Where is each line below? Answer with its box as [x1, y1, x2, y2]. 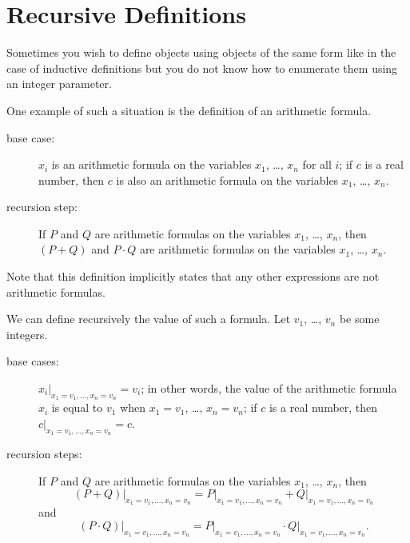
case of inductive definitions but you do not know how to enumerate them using [6, 59, 398, 76]
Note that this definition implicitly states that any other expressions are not [6, 268, 380, 285]
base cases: [6, 353, 59, 369]
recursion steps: [6, 445, 82, 462]
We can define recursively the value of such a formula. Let [6, 310, 291, 327]
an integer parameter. [6, 75, 112, 92]
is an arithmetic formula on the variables [51, 156, 252, 173]
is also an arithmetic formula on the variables [116, 171, 339, 188]
